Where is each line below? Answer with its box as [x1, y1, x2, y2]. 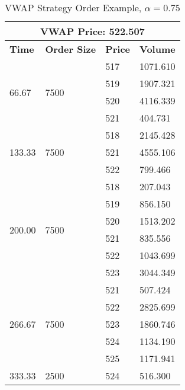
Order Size [45, 42, 96, 56]
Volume [139, 42, 176, 56]
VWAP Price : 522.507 [40, 24, 145, 38]
